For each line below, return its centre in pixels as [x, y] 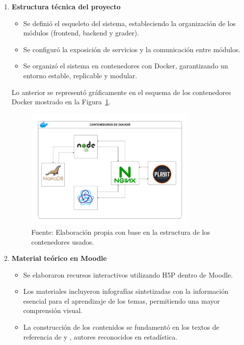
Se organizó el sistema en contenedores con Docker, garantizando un [126, 66]
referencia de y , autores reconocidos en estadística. [100, 336]
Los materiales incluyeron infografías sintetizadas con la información [126, 291]
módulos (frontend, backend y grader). [81, 33]
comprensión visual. [53, 310]
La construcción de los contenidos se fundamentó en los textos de [121, 327]
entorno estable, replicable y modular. [80, 75]
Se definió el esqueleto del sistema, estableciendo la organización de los [130, 23]
